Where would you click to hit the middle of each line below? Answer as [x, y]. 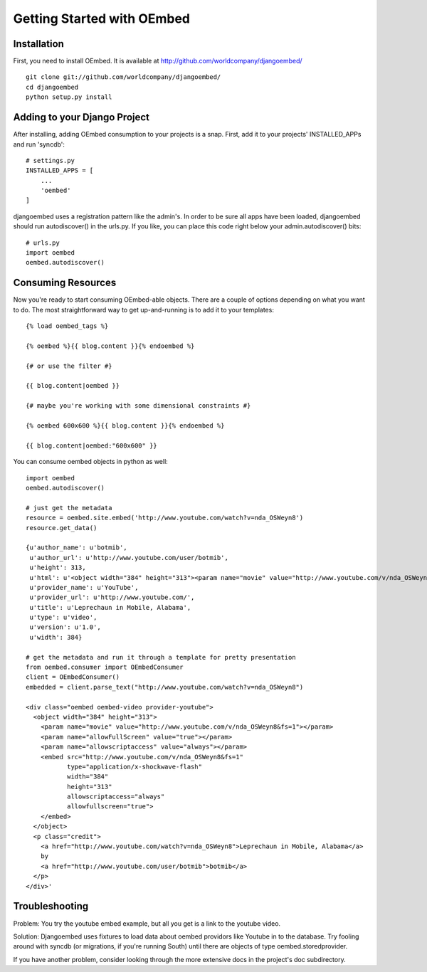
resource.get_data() [62, 528]
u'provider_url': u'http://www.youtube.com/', [112, 597]
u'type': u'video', [63, 618]
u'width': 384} [56, 637]
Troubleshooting [51, 906]
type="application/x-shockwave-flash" [135, 766]
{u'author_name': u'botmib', [77, 548]
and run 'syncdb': [39, 144]
